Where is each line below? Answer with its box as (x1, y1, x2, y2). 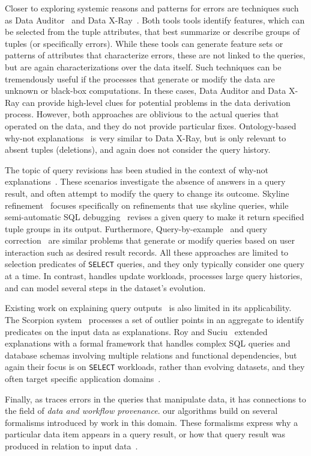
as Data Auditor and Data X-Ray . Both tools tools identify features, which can (5, 13, 305, 26)
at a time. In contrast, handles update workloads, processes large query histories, (5, 270, 303, 282)
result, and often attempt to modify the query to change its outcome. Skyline (5, 186, 289, 199)
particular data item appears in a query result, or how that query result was (5, 428, 285, 440)
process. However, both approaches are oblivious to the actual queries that (5, 108, 279, 120)
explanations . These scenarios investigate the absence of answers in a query (5, 175, 286, 188)
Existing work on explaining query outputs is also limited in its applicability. (5, 301, 292, 314)
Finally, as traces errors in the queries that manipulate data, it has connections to (5, 392, 306, 405)
